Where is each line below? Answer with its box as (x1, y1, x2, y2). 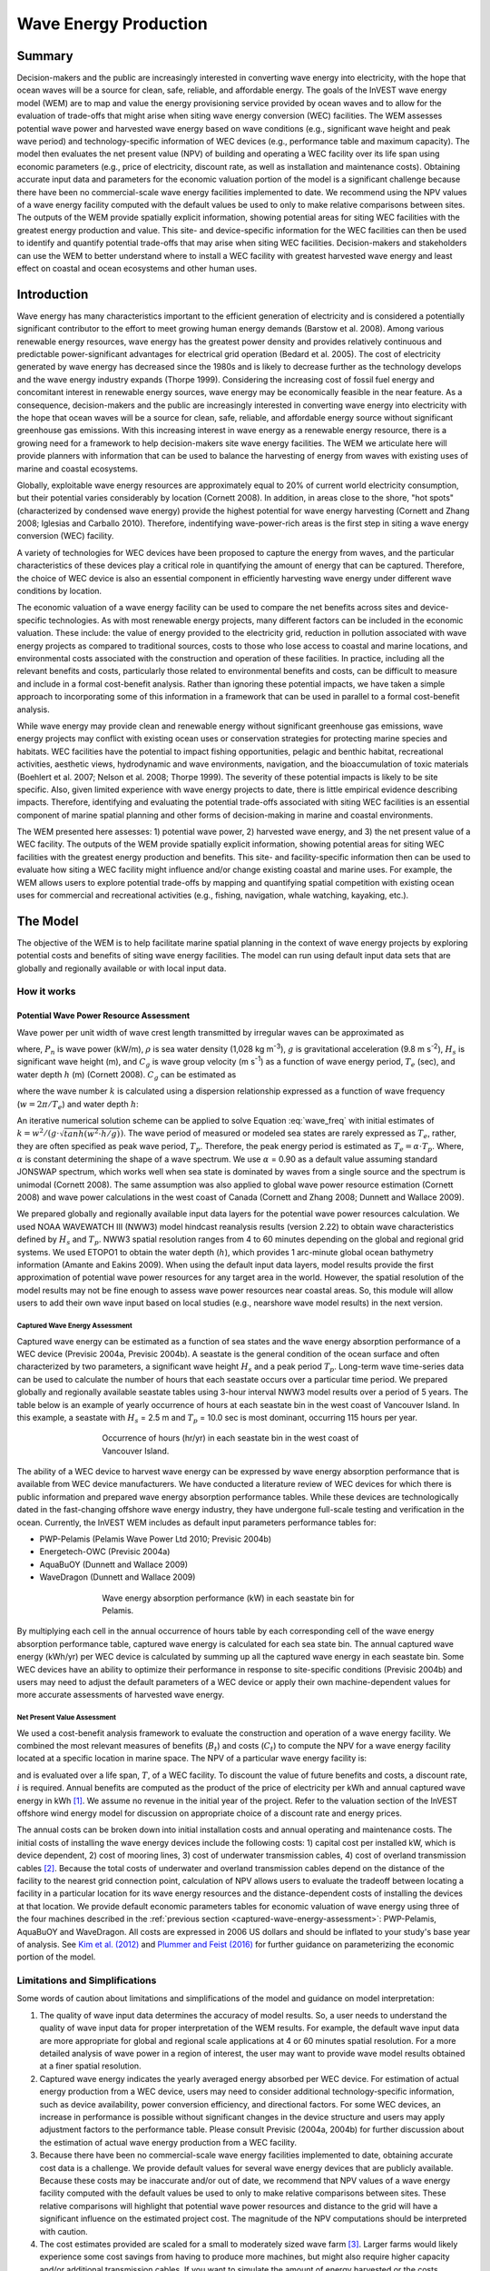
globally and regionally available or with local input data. (16, 963, 227, 974)
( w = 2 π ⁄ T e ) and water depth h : (16, 1098, 140, 1112)
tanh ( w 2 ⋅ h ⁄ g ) (64, 1127, 121, 1139)
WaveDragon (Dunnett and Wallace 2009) (39, 1572, 196, 1582)
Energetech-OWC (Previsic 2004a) (39, 1546, 171, 1557)
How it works (16, 986, 76, 998)
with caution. (39, 2226, 88, 2236)
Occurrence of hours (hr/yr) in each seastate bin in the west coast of (102, 1433, 359, 1443)
